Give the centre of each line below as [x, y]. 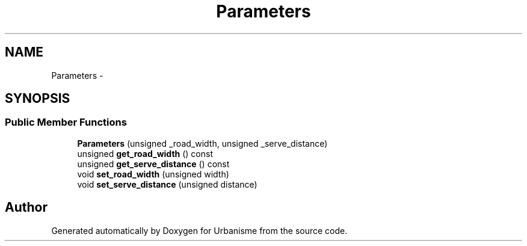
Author [26, 208]
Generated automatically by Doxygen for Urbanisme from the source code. [199, 230]
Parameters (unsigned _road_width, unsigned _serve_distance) [202, 143]
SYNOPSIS [38, 99]
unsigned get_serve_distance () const [153, 164]
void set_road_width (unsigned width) [153, 174]
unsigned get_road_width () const [145, 153]
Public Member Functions [66, 122]
